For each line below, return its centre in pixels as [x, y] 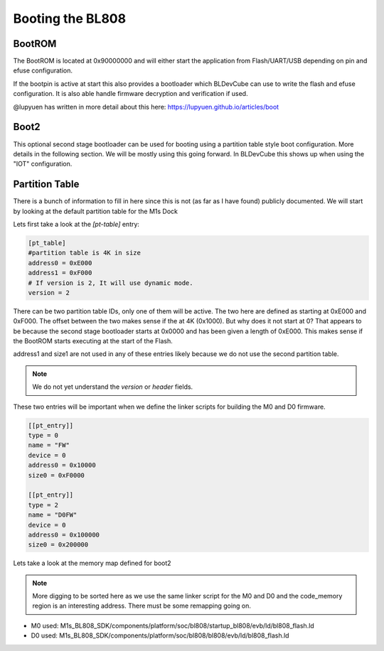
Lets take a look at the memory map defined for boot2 [92, 563]
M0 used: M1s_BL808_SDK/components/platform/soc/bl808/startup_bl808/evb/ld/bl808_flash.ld [172, 625]
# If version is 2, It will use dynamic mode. [111, 283]
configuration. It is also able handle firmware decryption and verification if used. [130, 94]
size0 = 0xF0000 [57, 475]
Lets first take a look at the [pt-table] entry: [76, 224]
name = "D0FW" [53, 515]
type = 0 [43, 436]
